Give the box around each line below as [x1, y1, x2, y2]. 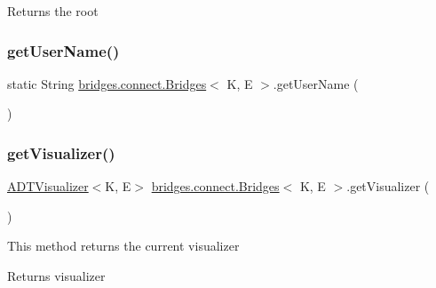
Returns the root [7, 2, 99, 20]
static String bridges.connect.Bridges [7, 74, 207, 92]
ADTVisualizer [7, 177, 89, 196]
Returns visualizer [7, 267, 106, 284]
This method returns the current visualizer [7, 236, 240, 255]
